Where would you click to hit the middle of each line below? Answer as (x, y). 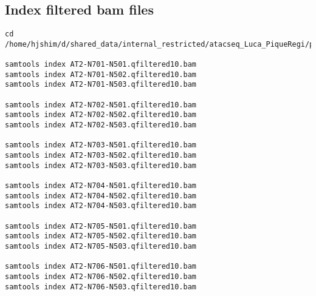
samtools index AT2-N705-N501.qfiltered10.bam (101, 226)
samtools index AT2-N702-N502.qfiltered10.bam (101, 115)
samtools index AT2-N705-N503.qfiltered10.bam (101, 246)
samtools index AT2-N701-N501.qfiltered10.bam (101, 65)
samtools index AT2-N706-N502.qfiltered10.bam (101, 276)
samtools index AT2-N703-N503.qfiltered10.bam (101, 165)
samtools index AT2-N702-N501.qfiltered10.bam (101, 105)
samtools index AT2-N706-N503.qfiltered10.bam (101, 287)
